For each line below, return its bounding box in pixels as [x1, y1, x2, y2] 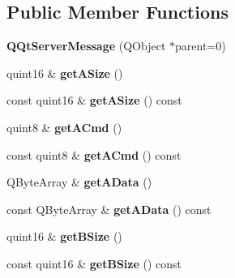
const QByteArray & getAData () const [6, 200, 211, 217]
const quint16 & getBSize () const [6, 254, 182, 272]
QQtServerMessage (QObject [6, 37, 166, 54]
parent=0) [175, 37, 226, 54]
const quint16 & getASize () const [6, 92, 182, 109]
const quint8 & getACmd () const [6, 146, 182, 163]
